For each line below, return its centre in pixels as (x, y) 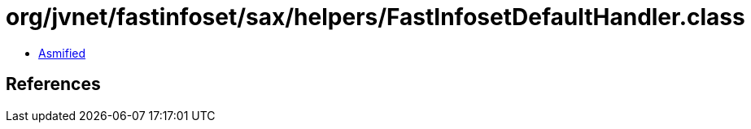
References (53, 84)
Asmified (62, 53)
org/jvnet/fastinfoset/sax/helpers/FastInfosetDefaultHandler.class (375, 17)
